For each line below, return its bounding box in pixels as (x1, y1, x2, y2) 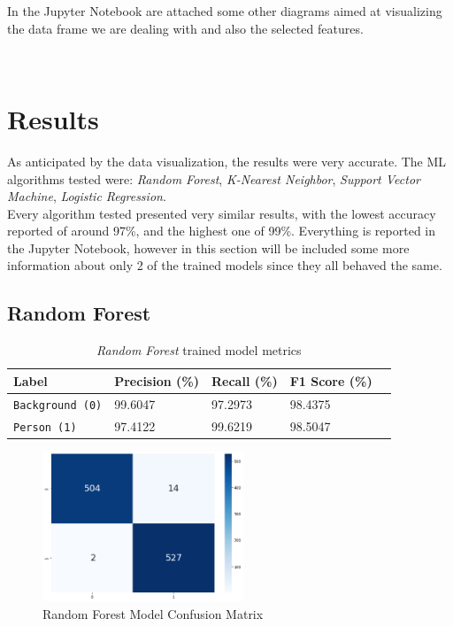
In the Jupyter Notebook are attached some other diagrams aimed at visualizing (7, 2, 442, 19)
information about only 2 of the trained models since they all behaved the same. (7, 256, 442, 274)
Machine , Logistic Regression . (7, 187, 166, 205)
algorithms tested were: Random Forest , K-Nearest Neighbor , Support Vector (7, 169, 420, 188)
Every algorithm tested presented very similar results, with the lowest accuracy (7, 204, 436, 222)
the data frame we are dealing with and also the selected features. (7, 19, 364, 37)
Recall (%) (211, 371, 278, 390)
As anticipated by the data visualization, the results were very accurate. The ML (7, 151, 447, 170)
